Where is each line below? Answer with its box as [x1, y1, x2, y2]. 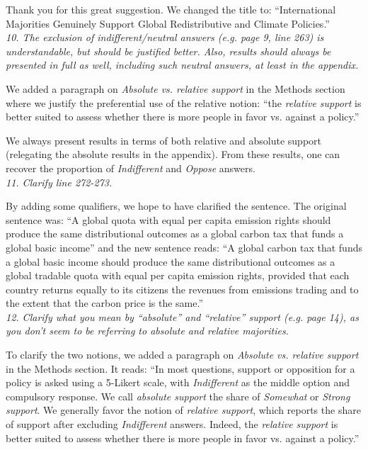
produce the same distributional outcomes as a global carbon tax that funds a [6, 226, 344, 241]
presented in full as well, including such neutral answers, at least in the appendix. [6, 57, 359, 72]
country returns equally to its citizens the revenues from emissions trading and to [6, 281, 359, 296]
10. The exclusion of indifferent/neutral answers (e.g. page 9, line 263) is [6, 30, 324, 45]
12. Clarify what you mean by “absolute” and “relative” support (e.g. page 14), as [6, 309, 359, 324]
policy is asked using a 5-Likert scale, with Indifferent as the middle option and [6, 375, 350, 390]
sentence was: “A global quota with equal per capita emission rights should [6, 212, 331, 227]
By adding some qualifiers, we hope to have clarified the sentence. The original [6, 198, 347, 213]
